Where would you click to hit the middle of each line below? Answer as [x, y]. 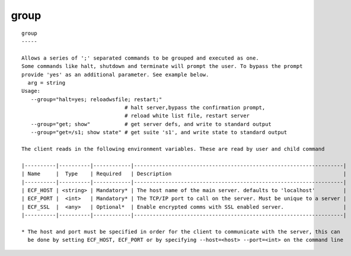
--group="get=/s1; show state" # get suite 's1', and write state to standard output [159, 132]
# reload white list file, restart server [187, 116]
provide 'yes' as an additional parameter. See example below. [115, 74]
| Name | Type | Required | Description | [184, 174]
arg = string [47, 82]
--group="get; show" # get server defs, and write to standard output [151, 124]
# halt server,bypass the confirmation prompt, [195, 108]
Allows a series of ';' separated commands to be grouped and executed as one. [140, 58]
